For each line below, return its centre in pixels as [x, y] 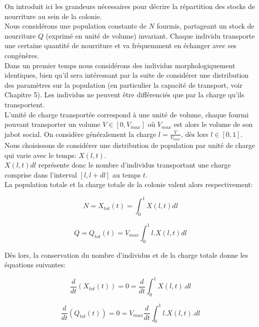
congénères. [22, 55]
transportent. [25, 104]
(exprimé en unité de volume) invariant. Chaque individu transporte [150, 35]
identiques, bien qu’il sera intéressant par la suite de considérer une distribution [127, 75]
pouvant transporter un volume [52, 124]
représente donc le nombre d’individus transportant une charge [134, 165]
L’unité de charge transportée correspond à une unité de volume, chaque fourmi [127, 114]
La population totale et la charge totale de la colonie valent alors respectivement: [129, 184]
